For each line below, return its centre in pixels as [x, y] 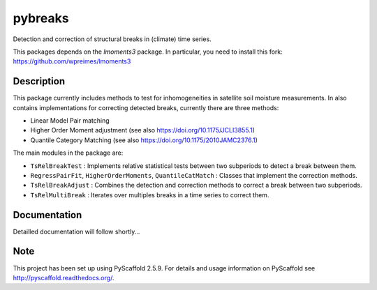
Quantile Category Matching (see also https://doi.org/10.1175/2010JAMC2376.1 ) [144, 140]
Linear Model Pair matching [70, 121]
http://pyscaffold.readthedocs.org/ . [64, 277]
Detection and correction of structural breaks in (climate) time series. [112, 39]
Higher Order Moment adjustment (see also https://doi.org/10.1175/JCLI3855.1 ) [142, 130]
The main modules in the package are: [68, 153]
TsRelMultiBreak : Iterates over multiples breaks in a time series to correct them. [150, 194]
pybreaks [41, 18]
